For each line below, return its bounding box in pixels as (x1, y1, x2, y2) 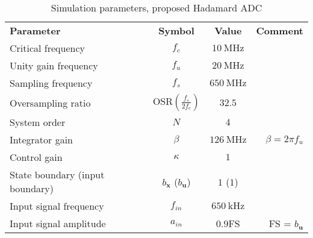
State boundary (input (10, 168, 105, 181)
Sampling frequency (10, 76, 93, 90)
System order (10, 115, 66, 129)
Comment (256, 23, 303, 37)
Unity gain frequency (10, 58, 98, 72)
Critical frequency (10, 41, 85, 55)
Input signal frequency (10, 199, 104, 213)
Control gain (10, 150, 63, 164)
